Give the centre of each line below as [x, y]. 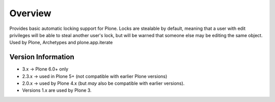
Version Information [42, 57]
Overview [30, 13]
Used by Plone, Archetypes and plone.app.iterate [61, 43]
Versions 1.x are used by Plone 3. [57, 90]
